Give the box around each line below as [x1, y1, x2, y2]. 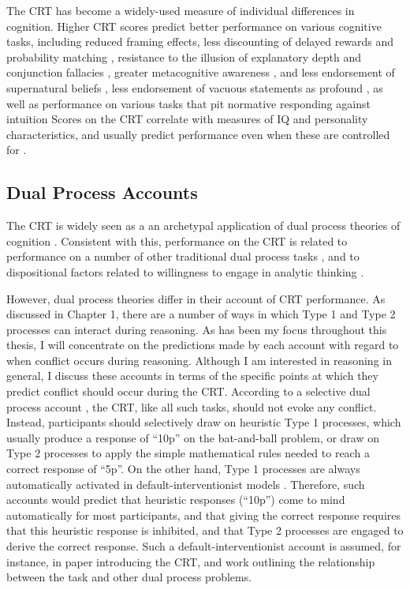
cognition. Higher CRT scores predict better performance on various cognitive [6, 17, 382, 34]
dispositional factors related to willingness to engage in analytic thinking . [6, 263, 364, 280]
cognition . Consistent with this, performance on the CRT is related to [6, 232, 348, 249]
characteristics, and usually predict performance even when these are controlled [6, 126, 390, 142]
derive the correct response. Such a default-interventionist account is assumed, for [6, 538, 401, 554]
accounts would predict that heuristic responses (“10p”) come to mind [6, 491, 345, 508]
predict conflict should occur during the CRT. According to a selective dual [6, 383, 371, 400]
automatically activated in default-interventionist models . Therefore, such [6, 475, 365, 492]
